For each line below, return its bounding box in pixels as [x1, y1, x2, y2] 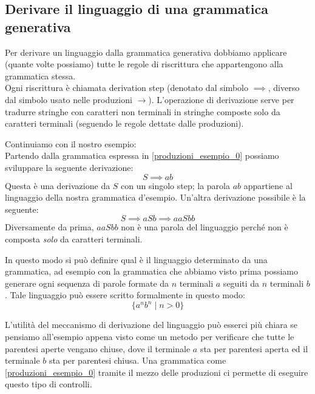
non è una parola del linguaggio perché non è [121, 221, 288, 233]
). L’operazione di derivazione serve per [148, 93, 294, 105]
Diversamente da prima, [5, 221, 94, 233]
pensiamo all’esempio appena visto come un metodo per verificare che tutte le [5, 330, 294, 342]
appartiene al [243, 179, 293, 192]
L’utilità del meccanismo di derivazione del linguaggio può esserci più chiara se [5, 318, 298, 331]
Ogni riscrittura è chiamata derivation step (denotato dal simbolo [5, 81, 248, 94]
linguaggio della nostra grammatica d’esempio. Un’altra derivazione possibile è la [5, 191, 306, 204]
